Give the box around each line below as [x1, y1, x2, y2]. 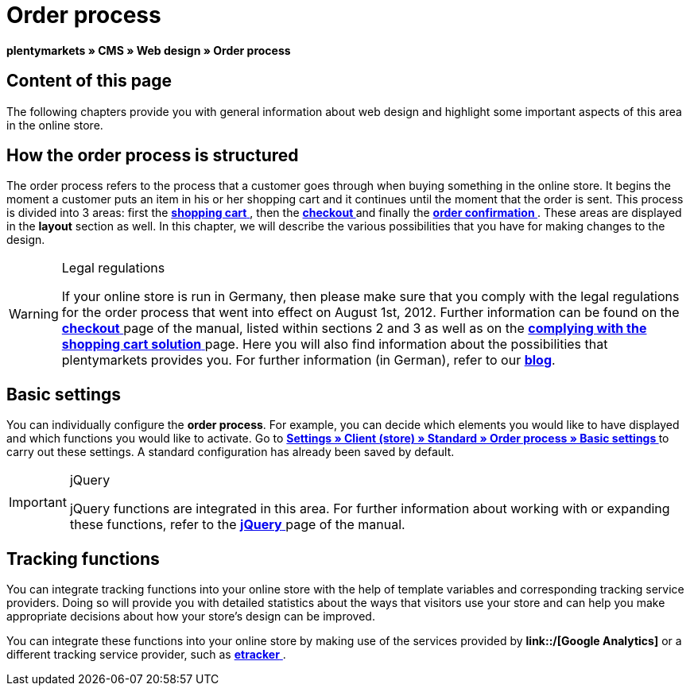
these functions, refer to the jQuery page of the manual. [69, 516, 405, 533]
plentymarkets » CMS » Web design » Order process [6, 43, 291, 57]
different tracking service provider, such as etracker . [6, 648, 286, 662]
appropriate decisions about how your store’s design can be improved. [6, 609, 375, 624]
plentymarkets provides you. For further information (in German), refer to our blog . [61, 352, 556, 369]
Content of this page [6, 71, 172, 91]
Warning [9, 306, 59, 323]
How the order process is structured [6, 145, 299, 166]
